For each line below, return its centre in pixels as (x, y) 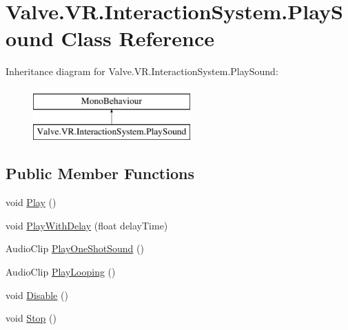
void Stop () (31, 318)
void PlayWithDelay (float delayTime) (87, 225)
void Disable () (37, 295)
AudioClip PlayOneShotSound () (75, 248)
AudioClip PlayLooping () (61, 272)
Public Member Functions (100, 173)
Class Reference (137, 38)
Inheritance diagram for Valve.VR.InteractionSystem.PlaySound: (142, 71)
